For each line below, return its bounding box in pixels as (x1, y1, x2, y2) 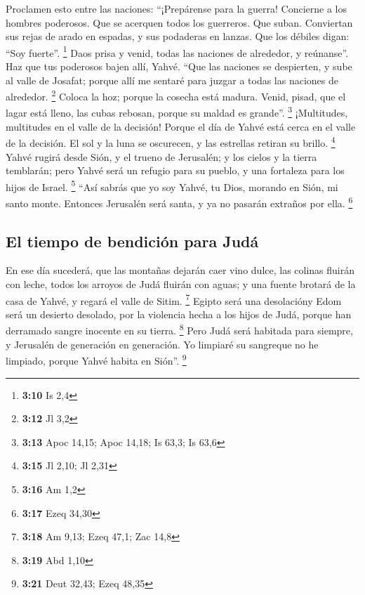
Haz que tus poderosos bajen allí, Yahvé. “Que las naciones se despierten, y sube (6, 59, 352, 74)
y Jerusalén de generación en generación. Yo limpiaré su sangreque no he (6, 336, 319, 351)
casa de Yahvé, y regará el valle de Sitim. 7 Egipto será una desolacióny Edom (6, 291, 342, 308)
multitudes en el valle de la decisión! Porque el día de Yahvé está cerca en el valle (6, 119, 356, 133)
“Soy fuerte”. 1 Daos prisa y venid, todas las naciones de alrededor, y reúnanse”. (6, 43, 349, 60)
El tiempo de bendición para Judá (6, 230, 259, 251)
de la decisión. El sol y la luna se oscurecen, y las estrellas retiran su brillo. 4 (6, 133, 336, 150)
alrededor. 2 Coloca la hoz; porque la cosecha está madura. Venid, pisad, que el (6, 87, 346, 103)
